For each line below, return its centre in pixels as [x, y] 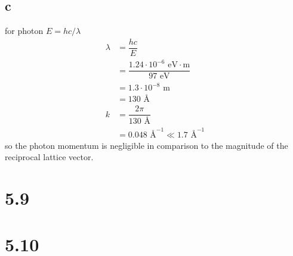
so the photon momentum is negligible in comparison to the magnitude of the [146, 145]
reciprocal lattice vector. [49, 157]
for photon [24, 31]
